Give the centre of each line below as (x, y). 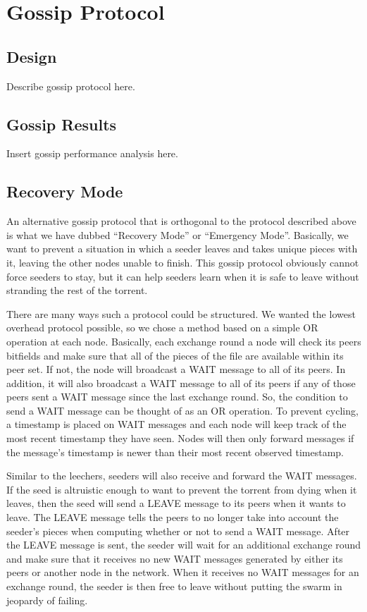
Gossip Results (62, 124)
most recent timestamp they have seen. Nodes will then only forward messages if (180, 438)
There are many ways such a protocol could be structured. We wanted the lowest (181, 313)
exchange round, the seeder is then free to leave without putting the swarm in (174, 586)
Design (32, 56)
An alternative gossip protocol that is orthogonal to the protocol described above (181, 221)
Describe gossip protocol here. (71, 86)
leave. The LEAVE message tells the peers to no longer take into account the (173, 517)
